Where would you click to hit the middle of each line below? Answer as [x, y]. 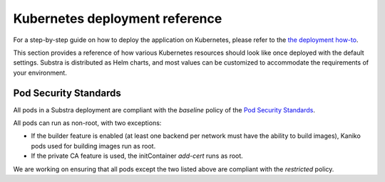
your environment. [40, 73]
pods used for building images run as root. [93, 146]
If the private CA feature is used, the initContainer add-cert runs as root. [137, 156]
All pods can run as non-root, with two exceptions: [87, 123]
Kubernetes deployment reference [118, 18]
